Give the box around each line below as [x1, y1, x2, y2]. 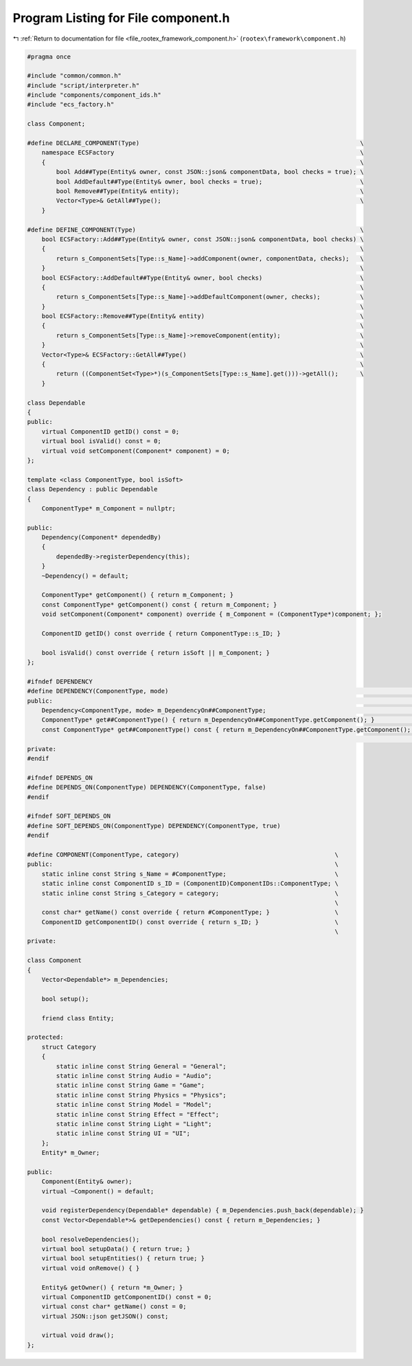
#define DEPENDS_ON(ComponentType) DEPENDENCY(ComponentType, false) [27, 783, 266, 792]
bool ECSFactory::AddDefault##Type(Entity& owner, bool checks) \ [41, 273, 364, 282]
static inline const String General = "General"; [56, 1062, 227, 1070]
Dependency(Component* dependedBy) [41, 533, 161, 541]
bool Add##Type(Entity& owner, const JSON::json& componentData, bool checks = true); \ [56, 168, 364, 176]
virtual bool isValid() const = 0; [41, 437, 161, 445]
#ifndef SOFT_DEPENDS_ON [27, 812, 111, 820]
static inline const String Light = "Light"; [56, 1120, 212, 1128]
